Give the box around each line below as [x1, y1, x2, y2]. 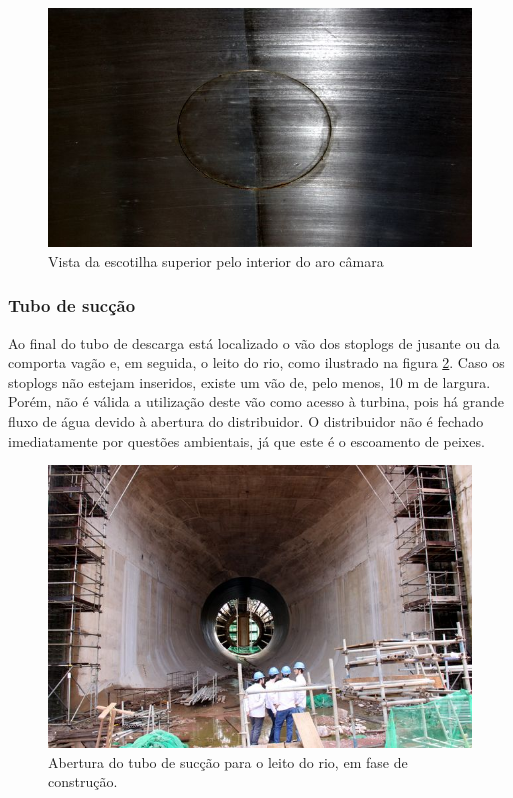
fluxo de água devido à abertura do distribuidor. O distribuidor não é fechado [8, 410, 484, 431]
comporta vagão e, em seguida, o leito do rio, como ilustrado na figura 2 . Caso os [8, 352, 505, 373]
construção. [48, 771, 118, 792]
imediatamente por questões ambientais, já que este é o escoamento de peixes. [8, 430, 485, 451]
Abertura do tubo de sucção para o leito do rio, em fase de [48, 751, 408, 772]
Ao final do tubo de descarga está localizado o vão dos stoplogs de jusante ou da [8, 332, 500, 353]
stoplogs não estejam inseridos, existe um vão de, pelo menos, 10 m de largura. [8, 371, 491, 392]
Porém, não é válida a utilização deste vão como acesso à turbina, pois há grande [8, 391, 505, 412]
